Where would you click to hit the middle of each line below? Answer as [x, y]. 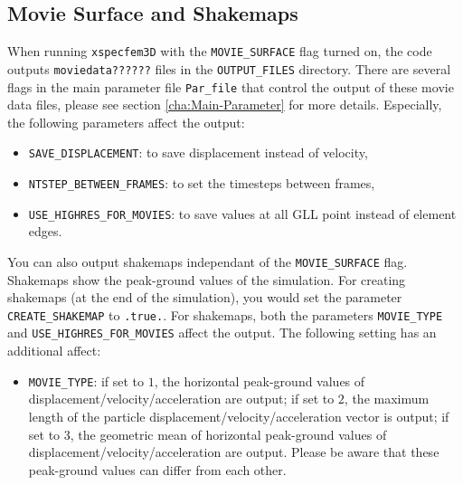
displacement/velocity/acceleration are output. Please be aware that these [234, 452]
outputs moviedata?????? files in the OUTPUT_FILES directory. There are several [229, 68]
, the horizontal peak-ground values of [260, 380]
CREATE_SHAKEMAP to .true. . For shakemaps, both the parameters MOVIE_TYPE [225, 314]
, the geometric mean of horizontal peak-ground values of [228, 434]
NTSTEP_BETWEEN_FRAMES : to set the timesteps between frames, [202, 183]
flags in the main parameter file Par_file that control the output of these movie [231, 86]
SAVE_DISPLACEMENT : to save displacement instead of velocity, [198, 152]
